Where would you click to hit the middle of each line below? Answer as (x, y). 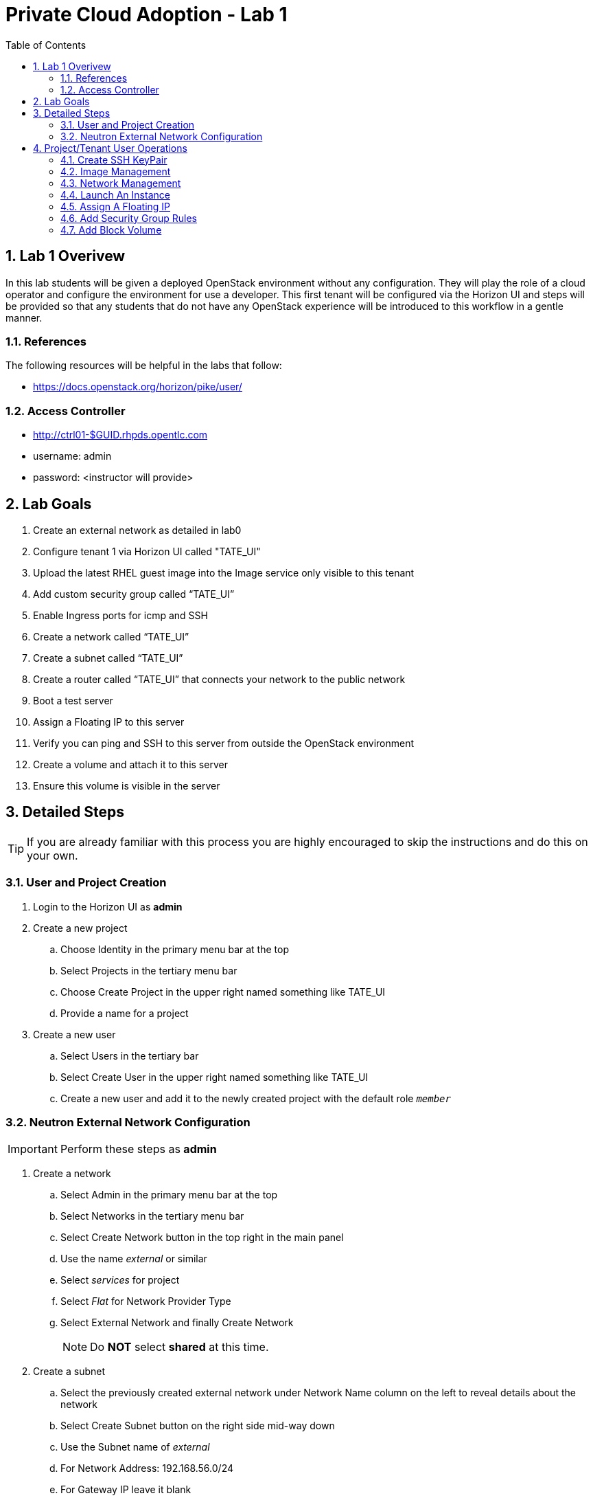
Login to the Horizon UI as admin (108, 906)
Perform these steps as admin (138, 1149)
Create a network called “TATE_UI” (111, 636)
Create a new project (80, 928)
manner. (24, 317)
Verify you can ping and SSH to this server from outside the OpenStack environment (224, 743)
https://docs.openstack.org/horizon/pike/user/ (138, 387)
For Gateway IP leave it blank (126, 1490)
